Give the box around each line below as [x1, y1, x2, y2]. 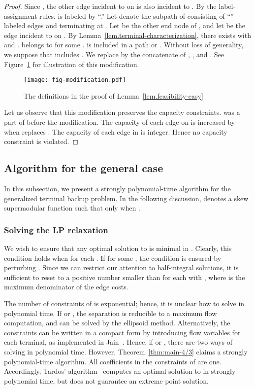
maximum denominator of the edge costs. [4, 282, 128, 292]
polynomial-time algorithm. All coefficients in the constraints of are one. [4, 356, 222, 366]
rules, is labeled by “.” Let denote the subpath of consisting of [39, 10, 225, 21]
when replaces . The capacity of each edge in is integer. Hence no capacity [4, 126, 227, 137]
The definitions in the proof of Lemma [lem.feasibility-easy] [24, 90, 203, 101]
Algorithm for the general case [4, 160, 163, 176]
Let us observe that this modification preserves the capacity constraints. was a [4, 107, 240, 117]
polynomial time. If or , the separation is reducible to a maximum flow [4, 308, 217, 318]
